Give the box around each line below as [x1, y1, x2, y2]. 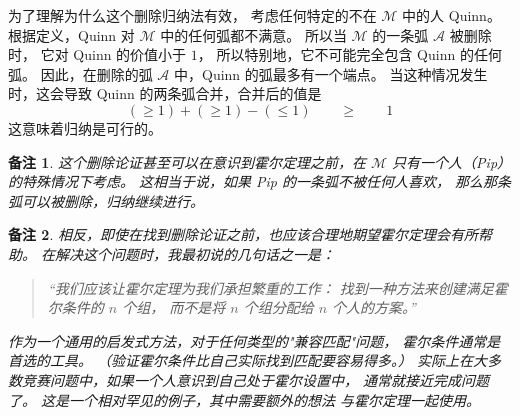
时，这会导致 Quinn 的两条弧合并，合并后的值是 [8, 83, 322, 104]
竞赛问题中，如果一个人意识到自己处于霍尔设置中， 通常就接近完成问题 [21, 369, 490, 390]
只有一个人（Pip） [392, 151, 512, 172]
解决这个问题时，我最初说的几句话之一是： [55, 243, 336, 264]
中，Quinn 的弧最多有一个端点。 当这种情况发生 [173, 63, 488, 84]
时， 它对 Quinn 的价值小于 [8, 44, 187, 65]
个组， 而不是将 [122, 297, 226, 318]
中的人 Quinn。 [402, 5, 501, 25]
